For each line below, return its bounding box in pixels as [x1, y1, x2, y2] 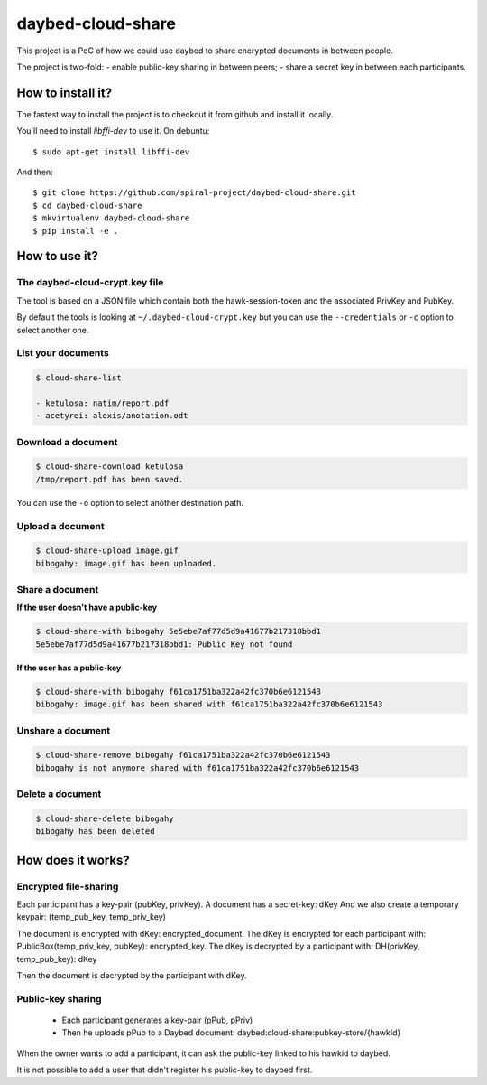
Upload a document [16, 519, 105, 532]
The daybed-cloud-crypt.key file [16, 276, 164, 289]
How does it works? [16, 852, 130, 867]
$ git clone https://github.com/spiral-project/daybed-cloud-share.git [32, 188, 356, 198]
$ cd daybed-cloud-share [32, 200, 142, 210]
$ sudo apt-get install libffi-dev [32, 146, 190, 157]
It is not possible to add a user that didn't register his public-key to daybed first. [16, 1064, 313, 1075]
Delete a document [16, 788, 102, 800]
